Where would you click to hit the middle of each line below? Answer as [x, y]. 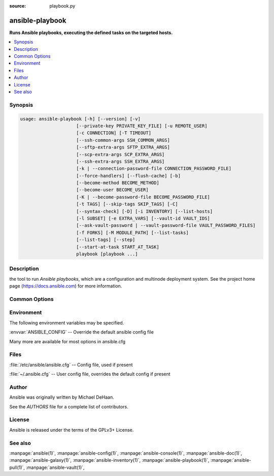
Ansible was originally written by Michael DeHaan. [62, 397]
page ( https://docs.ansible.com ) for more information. [66, 286]
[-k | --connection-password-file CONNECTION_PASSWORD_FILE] [154, 169]
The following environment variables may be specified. [67, 322]
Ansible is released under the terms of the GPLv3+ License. [72, 430]
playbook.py [62, 6]
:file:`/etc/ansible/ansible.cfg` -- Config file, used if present [71, 365]
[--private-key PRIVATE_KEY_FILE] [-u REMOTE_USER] [142, 126]
